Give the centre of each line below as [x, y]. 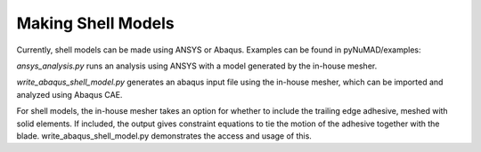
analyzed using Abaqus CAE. [69, 94]
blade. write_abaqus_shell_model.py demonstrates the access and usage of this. [164, 136]
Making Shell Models [96, 23]
